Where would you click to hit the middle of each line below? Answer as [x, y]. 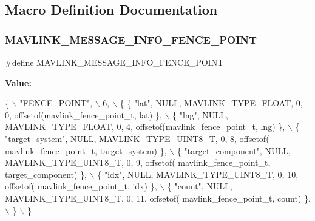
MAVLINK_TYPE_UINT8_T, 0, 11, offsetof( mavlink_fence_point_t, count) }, [158, 198]
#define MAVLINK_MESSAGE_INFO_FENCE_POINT [114, 62]
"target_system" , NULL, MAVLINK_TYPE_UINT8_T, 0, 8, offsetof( [137, 138]
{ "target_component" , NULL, [234, 150]
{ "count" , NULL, [200, 186]
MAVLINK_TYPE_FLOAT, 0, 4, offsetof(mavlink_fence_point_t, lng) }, [145, 127]
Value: [18, 82]
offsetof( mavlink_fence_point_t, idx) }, [81, 186]
